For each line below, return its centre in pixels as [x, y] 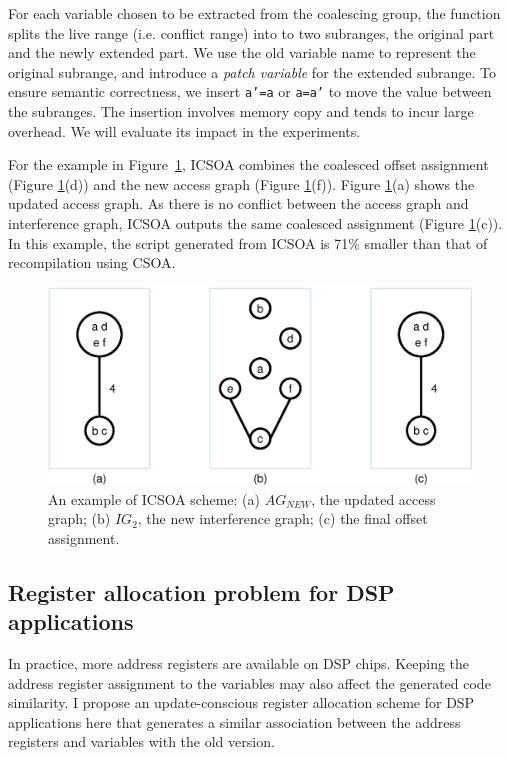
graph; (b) [79, 518]
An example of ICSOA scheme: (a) [154, 498]
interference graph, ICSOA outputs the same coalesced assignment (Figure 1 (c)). [255, 223]
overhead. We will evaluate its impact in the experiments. [184, 130]
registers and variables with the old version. [141, 741]
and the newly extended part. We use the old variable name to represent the [242, 52]
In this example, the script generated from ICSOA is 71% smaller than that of [248, 242]
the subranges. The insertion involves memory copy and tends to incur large [241, 111]
